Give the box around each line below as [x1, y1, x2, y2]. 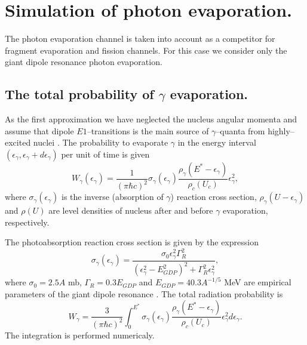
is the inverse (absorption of [62, 190, 164, 203]
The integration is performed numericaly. [5, 328, 155, 341]
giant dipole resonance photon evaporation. [5, 56, 162, 68]
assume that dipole [5, 124, 74, 137]
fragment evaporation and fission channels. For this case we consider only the [5, 44, 287, 56]
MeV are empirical [224, 276, 291, 288]
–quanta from [216, 124, 265, 137]
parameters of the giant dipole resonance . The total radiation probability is [5, 287, 283, 300]
